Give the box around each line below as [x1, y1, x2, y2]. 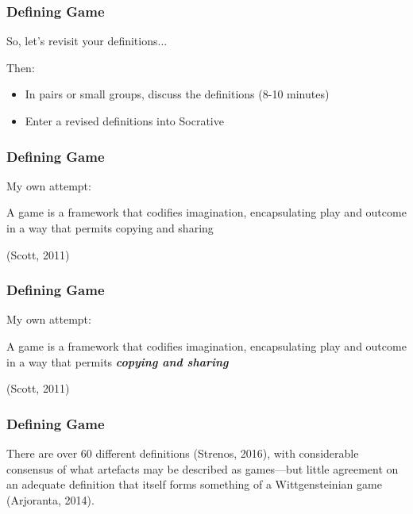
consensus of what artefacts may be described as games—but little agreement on [6, 460, 399, 477]
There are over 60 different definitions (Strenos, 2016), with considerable [6, 445, 359, 461]
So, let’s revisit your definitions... [6, 33, 168, 49]
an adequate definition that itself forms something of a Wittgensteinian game [6, 476, 382, 493]
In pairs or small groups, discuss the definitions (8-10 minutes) [25, 86, 330, 102]
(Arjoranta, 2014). [6, 491, 95, 508]
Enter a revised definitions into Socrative [25, 113, 224, 128]
